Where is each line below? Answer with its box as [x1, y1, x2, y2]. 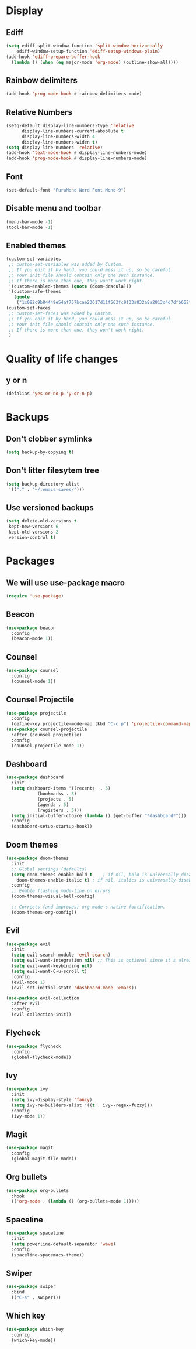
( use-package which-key [6, 1326, 64, 1332]
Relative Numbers [6, 107, 73, 117]
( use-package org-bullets [6, 1187, 69, 1193]
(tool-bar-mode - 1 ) [6, 224, 54, 230]
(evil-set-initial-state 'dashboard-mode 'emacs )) [11, 985, 137, 991]
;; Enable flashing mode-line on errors [11, 888, 111, 894]
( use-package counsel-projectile [6, 726, 87, 733]
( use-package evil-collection [6, 995, 80, 1001]
